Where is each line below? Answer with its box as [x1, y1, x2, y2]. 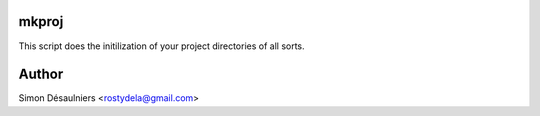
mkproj [18, 13, 64, 30]
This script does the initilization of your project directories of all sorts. [18, 40, 305, 52]
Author [18, 66, 64, 83]
